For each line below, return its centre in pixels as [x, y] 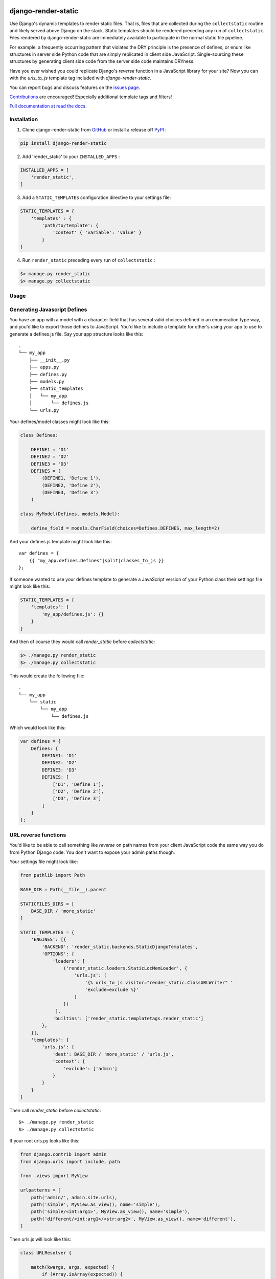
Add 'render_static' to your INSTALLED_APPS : [71, 157]
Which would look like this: [38, 728]
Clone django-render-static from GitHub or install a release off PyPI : [95, 129]
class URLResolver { [46, 1253]
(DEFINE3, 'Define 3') [70, 493]
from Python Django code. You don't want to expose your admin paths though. [92, 852]
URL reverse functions [38, 835]
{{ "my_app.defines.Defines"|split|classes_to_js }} [97, 560]
